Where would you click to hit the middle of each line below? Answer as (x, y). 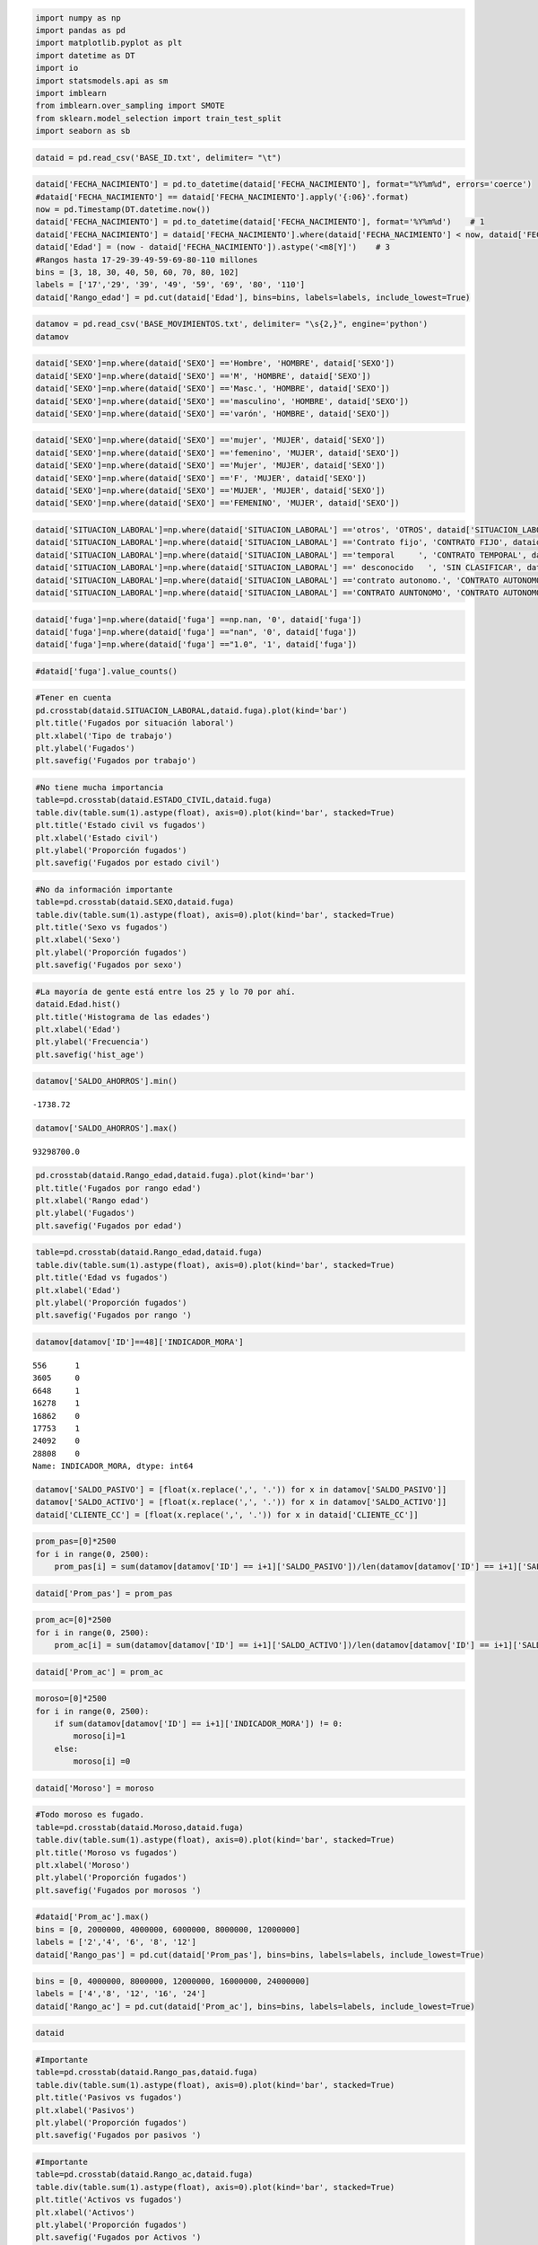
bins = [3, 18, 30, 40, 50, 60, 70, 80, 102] (137, 273)
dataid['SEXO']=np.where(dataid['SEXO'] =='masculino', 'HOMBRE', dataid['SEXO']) (222, 401)
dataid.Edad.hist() (78, 1004)
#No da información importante (104, 889)
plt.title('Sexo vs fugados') (102, 928)
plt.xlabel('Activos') (85, 2212)
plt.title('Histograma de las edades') (123, 1017)
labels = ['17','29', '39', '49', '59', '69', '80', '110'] (170, 285)
